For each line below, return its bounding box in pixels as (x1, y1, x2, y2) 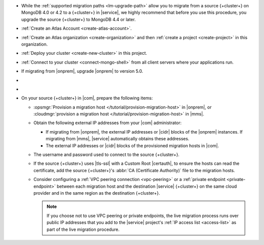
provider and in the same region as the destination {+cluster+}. (33, 190, 160, 196)
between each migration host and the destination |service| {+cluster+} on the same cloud (56, 183, 237, 189)
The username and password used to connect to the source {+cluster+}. (33, 152, 179, 157)
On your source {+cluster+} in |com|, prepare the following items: (21, 95, 153, 101)
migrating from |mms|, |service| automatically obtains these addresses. (45, 136, 190, 142)
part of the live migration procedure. (46, 226, 120, 232)
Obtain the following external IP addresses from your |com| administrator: (33, 120, 182, 126)
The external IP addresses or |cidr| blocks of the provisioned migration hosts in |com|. (45, 142, 220, 149)
